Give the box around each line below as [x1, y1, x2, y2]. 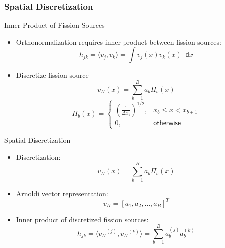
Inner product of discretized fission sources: [16, 214, 149, 224]
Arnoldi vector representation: [16, 188, 108, 198]
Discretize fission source [16, 70, 89, 80]
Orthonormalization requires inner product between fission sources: [16, 36, 221, 47]
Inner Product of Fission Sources [4, 20, 105, 30]
